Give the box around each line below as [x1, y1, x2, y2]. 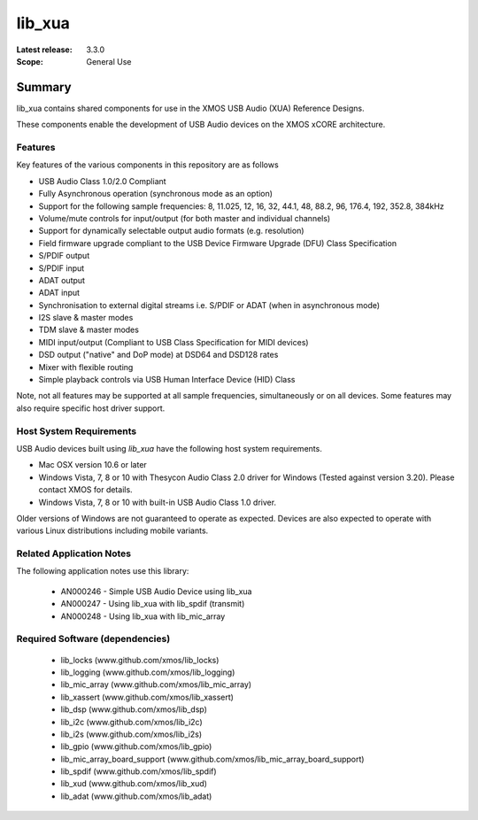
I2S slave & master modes [38, 313, 134, 323]
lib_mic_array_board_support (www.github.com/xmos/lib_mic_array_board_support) [60, 754, 365, 764]
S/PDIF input [38, 262, 85, 274]
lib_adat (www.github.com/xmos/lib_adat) [60, 791, 212, 801]
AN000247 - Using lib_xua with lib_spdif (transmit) [60, 599, 245, 609]
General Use [86, 56, 132, 66]
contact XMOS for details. [38, 484, 133, 495]
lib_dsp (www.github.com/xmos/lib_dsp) [60, 704, 208, 715]
